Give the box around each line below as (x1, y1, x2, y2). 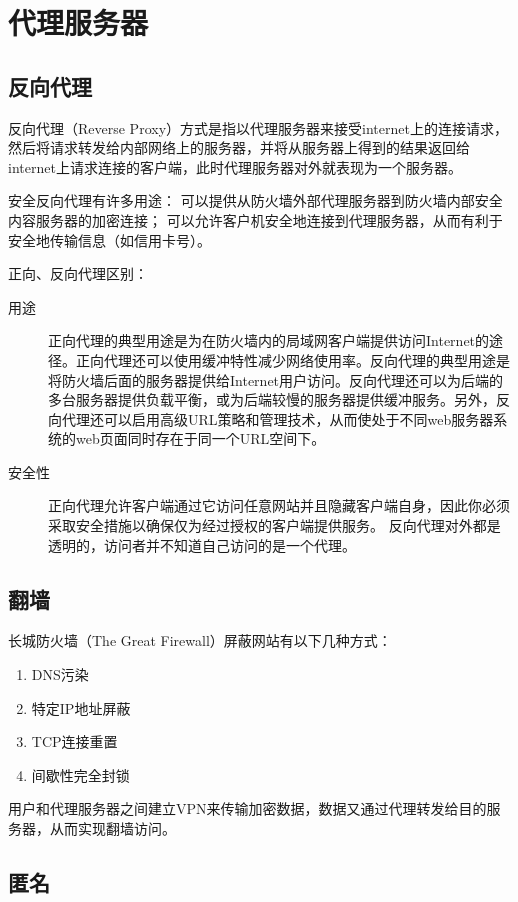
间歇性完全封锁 (31, 764, 130, 785)
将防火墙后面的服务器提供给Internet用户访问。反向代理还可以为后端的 (48, 369, 504, 390)
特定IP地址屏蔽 (31, 697, 131, 718)
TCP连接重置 (31, 731, 118, 752)
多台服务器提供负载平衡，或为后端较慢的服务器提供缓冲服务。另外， (48, 389, 496, 410)
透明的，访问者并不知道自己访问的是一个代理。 (48, 534, 356, 555)
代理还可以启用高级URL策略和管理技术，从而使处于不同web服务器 (61, 408, 494, 429)
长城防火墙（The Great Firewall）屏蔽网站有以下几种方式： (8, 630, 392, 651)
